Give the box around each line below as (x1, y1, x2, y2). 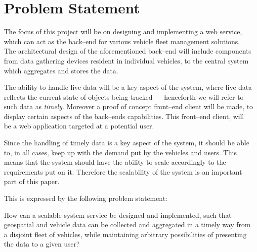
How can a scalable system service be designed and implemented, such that (4, 209, 232, 220)
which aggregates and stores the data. (4, 65, 118, 75)
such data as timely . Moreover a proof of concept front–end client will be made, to (4, 101, 253, 112)
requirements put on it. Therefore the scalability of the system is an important (4, 166, 242, 177)
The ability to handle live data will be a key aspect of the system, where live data (4, 82, 252, 92)
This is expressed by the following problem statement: (4, 193, 168, 203)
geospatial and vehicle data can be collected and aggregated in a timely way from (4, 219, 251, 230)
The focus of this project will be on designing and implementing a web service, (4, 26, 242, 37)
